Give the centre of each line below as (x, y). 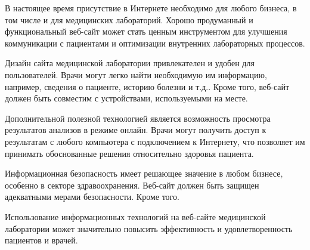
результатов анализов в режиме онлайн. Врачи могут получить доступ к (136, 130)
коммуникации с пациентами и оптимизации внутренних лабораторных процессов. (155, 43)
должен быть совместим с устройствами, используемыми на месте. (126, 98)
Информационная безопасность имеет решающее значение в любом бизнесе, (144, 173)
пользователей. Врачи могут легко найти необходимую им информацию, (136, 74)
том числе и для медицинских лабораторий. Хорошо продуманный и (129, 19)
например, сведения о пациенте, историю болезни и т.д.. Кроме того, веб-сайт (147, 86)
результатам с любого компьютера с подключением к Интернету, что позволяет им (155, 141)
